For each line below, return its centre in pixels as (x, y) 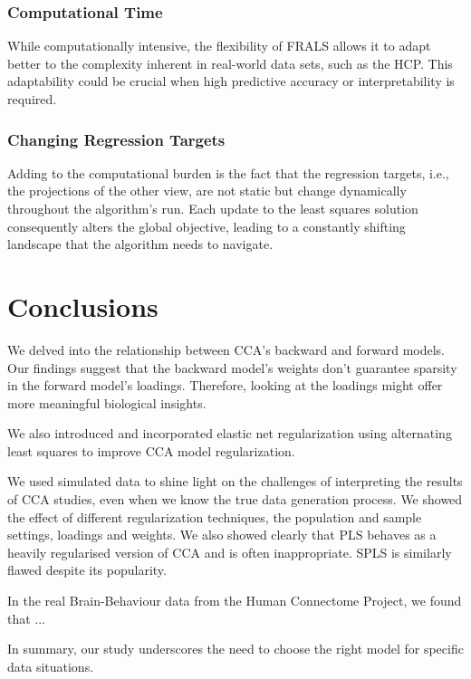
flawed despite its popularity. (87, 570)
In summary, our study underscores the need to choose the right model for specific (235, 649)
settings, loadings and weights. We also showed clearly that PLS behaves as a (222, 535)
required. (32, 99)
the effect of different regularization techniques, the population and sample (215, 516)
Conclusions (83, 306)
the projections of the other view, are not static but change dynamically (207, 191)
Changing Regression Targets (116, 139)
